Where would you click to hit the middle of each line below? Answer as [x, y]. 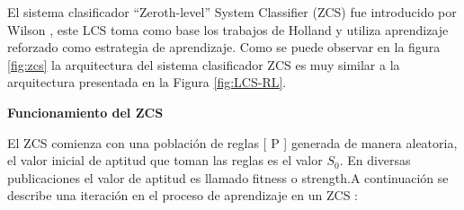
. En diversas [375, 160]
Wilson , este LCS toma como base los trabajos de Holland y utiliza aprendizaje [228, 29]
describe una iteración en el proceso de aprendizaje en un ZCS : [183, 195]
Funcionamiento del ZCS [85, 112]
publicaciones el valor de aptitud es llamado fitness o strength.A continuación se [228, 177]
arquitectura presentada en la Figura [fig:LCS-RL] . [147, 82]
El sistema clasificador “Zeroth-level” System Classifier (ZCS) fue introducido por [232, 12]
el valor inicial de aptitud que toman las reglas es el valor [165, 160]
